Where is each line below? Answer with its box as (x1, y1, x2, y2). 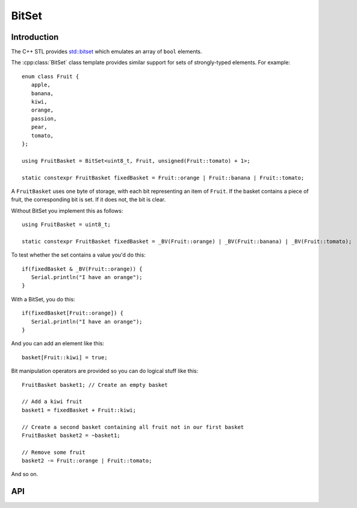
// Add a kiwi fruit (22, 398, 82, 405)
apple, (31, 81, 51, 89)
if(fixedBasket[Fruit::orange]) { (22, 310, 123, 316)
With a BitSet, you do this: (11, 295, 75, 303)
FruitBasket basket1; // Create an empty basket (22, 381, 168, 388)
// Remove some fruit (22, 449, 85, 456)
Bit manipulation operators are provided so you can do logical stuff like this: (11, 368, 199, 375)
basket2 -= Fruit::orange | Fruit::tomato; (22, 457, 152, 464)
